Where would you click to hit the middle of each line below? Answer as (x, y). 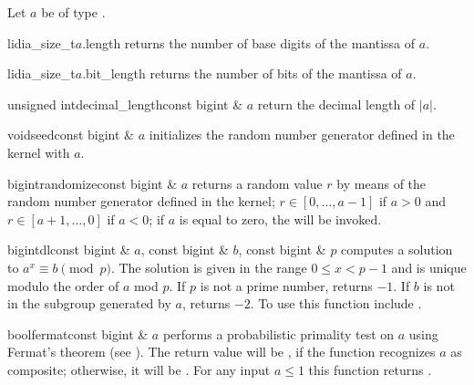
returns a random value (257, 183)
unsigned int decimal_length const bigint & (125, 104)
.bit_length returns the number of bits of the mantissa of (242, 73)
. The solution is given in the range (209, 267)
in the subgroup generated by (89, 303)
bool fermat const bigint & (78, 333)
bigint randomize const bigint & (93, 183)
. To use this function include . (336, 303)
